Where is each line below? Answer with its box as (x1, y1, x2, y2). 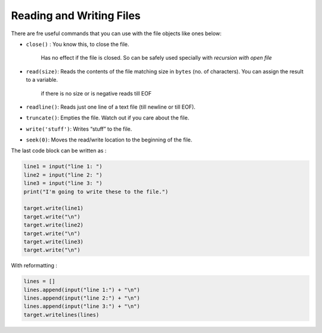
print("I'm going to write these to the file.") (23, 188, 169, 195)
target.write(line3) (23, 238, 83, 245)
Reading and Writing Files (11, 9, 141, 22)
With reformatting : (11, 262, 58, 269)
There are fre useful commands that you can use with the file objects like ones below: (11, 30, 222, 37)
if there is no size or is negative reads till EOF (41, 90, 152, 97)
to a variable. (26, 76, 58, 84)
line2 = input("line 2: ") (23, 171, 103, 178)
